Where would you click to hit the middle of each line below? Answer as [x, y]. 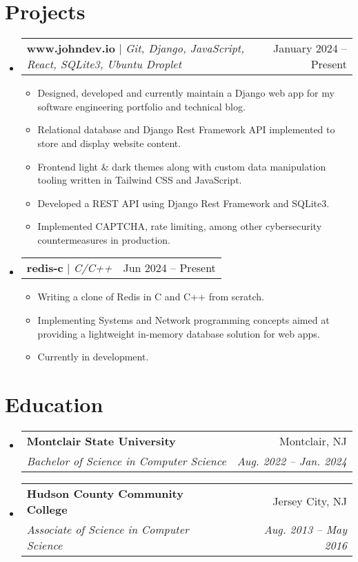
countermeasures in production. [104, 239]
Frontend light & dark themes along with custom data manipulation [182, 166]
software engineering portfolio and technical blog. [141, 106]
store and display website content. [109, 143]
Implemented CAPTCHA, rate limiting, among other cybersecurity [180, 226]
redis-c [45, 268]
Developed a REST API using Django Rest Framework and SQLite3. [183, 203]
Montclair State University [101, 440]
